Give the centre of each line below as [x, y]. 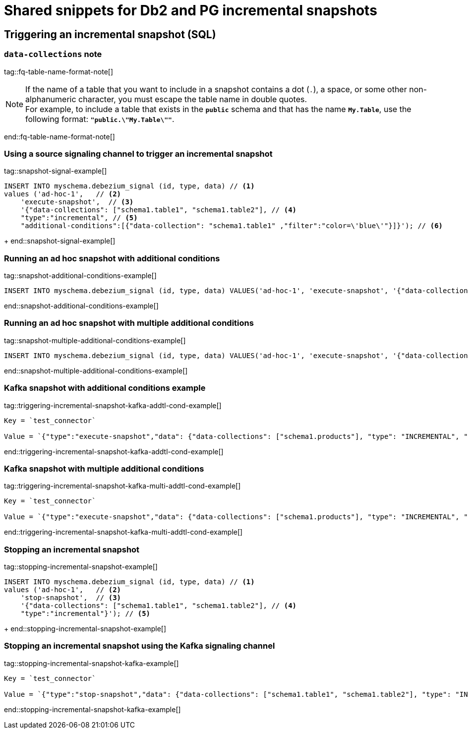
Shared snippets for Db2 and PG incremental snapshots [191, 10]
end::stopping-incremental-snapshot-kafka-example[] [92, 709]
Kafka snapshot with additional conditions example [105, 388]
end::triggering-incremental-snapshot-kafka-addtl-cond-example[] [114, 451]
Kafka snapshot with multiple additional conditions [104, 468]
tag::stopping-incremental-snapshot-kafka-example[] [91, 663]
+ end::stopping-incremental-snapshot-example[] [85, 629]
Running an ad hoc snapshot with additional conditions [112, 258]
